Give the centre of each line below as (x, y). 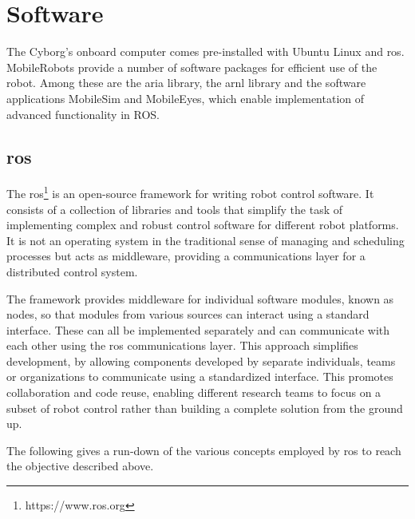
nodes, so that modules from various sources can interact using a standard (188, 314)
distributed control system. (72, 271)
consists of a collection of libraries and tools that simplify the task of (175, 209)
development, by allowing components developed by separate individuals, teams (201, 361)
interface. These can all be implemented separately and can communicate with (198, 329)
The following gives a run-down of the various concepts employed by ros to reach (204, 450)
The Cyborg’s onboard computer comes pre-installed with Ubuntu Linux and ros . (206, 52)
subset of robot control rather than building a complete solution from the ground (205, 408)
